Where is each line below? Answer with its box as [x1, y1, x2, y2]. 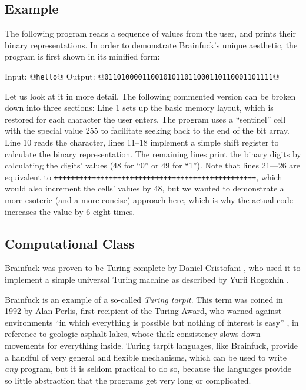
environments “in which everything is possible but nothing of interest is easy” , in [5, 316, 299, 328]
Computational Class [5, 234, 135, 252]
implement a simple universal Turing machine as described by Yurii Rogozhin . [5, 273, 289, 286]
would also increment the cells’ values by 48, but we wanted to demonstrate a [5, 182, 284, 194]
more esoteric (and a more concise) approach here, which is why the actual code [5, 194, 293, 206]
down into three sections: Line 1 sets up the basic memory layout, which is [5, 101, 274, 114]
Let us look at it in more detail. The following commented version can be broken [5, 90, 296, 102]
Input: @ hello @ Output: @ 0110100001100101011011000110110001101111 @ [5, 70, 280, 82]
